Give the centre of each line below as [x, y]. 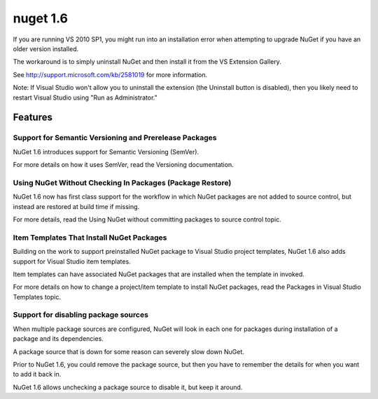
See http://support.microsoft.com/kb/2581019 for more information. [110, 74]
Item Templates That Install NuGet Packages [90, 237]
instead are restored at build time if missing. [76, 206]
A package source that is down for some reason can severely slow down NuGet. [129, 351]
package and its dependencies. [58, 339]
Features [33, 117]
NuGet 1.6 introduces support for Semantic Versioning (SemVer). [106, 151]
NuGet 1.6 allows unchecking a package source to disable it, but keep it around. [128, 387]
